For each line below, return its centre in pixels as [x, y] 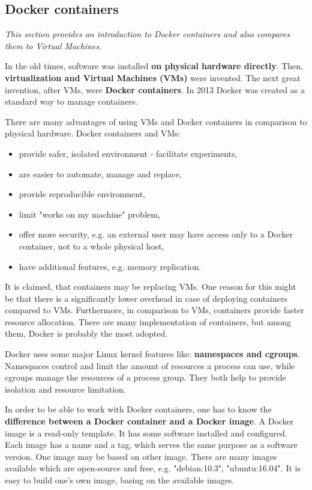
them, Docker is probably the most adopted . [86, 333]
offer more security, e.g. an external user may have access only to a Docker [156, 234]
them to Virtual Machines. [53, 45]
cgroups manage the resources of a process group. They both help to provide [145, 377]
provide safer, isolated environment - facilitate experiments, [128, 153]
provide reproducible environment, [82, 194]
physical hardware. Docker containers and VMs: [93, 133]
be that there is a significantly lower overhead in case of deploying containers [146, 298]
